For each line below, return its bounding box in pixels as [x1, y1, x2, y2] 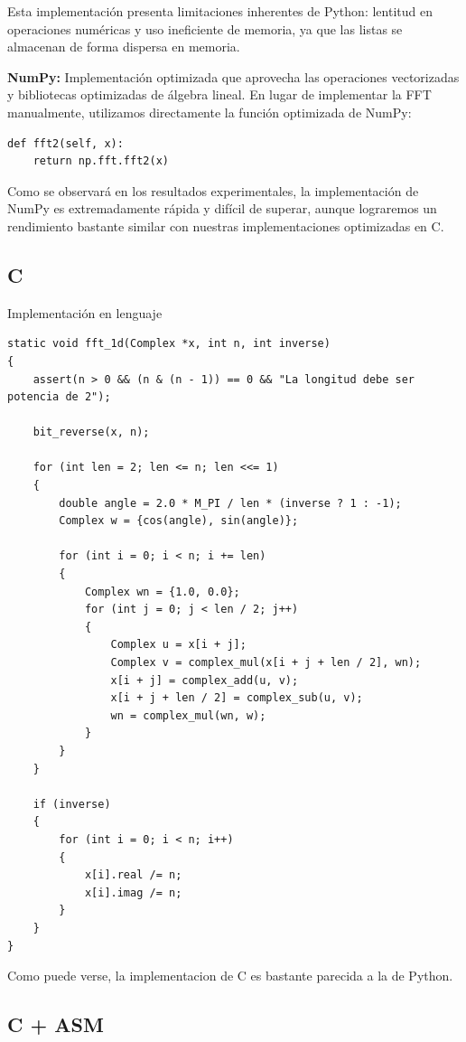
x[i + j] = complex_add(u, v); [110, 673, 299, 687]
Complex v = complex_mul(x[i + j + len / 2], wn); [110, 656, 422, 670]
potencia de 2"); [7, 390, 111, 404]
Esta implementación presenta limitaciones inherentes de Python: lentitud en [7, 2, 433, 20]
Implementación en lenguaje [7, 303, 163, 322]
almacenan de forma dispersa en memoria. [7, 37, 240, 56]
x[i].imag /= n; [84, 886, 182, 899]
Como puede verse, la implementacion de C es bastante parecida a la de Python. [7, 966, 453, 985]
